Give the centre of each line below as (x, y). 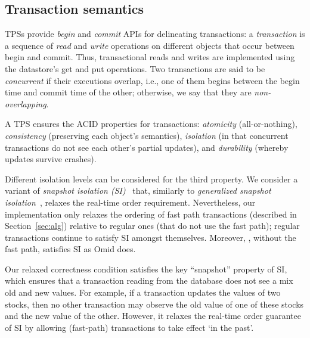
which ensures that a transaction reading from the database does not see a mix (149, 280)
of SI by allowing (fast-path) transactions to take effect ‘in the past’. (129, 327)
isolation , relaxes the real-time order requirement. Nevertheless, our (130, 202)
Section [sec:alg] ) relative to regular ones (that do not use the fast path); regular (152, 226)
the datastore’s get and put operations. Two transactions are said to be (135, 68)
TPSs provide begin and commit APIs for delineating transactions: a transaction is (155, 34)
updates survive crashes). (51, 159)
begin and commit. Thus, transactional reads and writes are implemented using (150, 57)
